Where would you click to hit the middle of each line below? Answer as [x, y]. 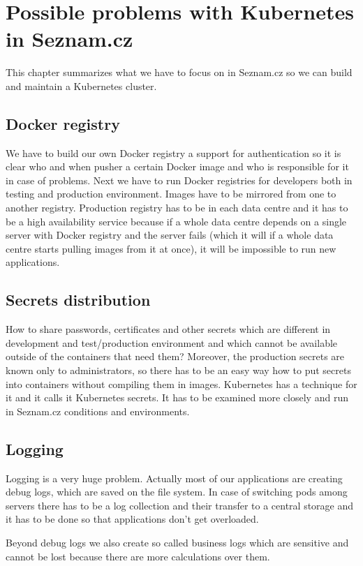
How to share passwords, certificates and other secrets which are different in [168, 329]
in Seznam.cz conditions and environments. [98, 411]
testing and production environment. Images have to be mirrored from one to [171, 194]
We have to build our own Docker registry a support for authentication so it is [173, 152]
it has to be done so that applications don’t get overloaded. [132, 519]
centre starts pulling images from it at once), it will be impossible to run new [171, 248]
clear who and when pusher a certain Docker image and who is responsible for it [177, 166]
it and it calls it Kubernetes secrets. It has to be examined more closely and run [177, 397]
